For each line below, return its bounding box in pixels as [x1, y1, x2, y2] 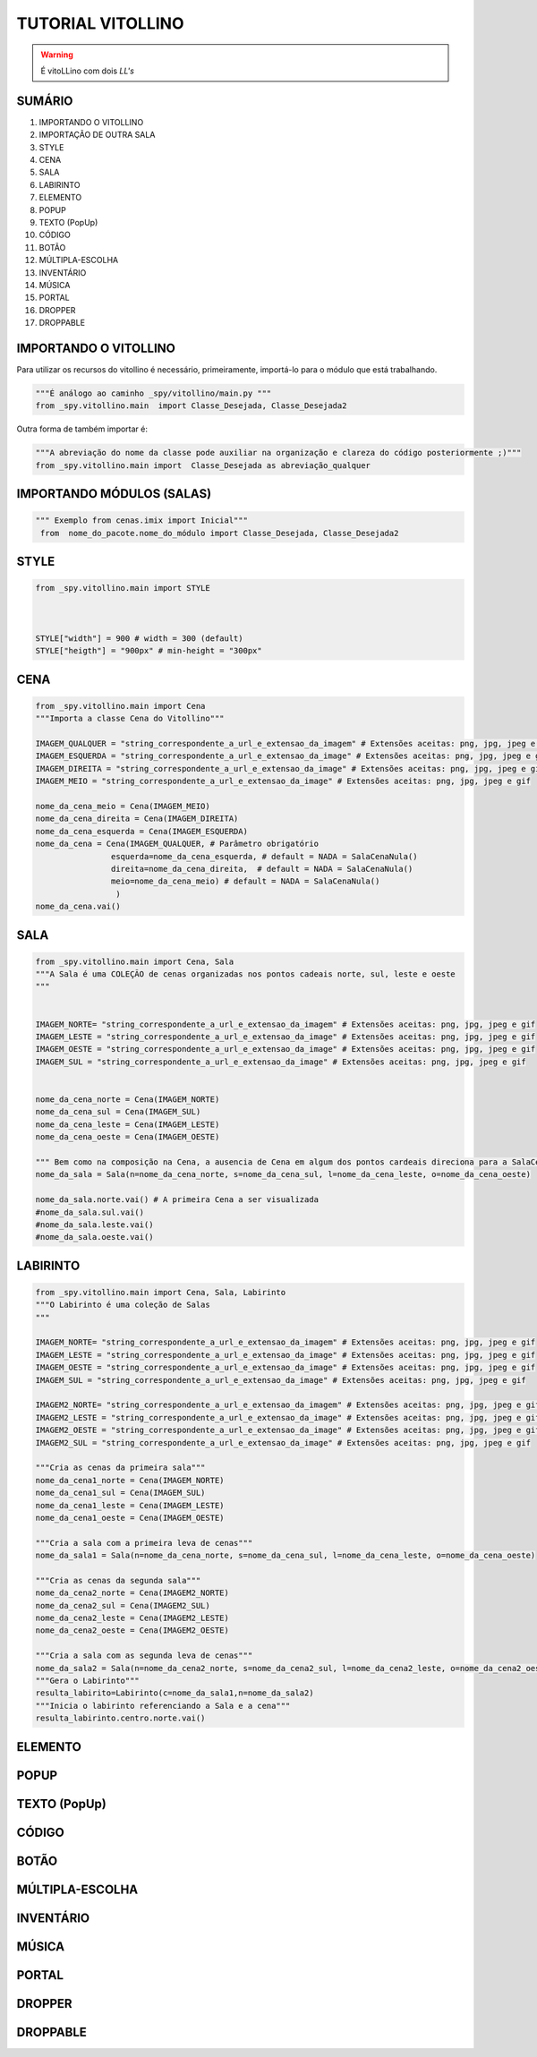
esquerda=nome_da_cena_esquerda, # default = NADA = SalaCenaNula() [110, 851, 418, 861]
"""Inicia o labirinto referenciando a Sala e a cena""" [35, 1701, 291, 1711]
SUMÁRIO [16, 93, 73, 108]
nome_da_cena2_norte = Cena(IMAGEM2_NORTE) [35, 1588, 230, 1598]
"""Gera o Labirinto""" [35, 1676, 141, 1686]
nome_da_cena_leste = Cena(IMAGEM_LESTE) [35, 1119, 220, 1130]
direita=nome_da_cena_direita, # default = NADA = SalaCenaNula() [110, 864, 413, 874]
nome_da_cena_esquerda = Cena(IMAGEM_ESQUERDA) [35, 826, 248, 836]
